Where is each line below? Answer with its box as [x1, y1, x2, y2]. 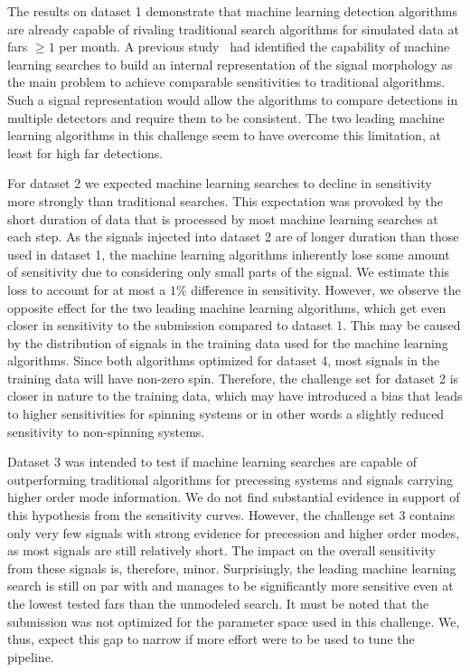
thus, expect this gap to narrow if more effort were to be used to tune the [7, 629, 415, 648]
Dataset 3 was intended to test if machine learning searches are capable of [7, 452, 417, 471]
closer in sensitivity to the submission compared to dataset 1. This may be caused [7, 316, 461, 335]
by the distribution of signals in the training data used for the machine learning [7, 333, 448, 352]
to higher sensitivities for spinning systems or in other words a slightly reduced [7, 404, 445, 423]
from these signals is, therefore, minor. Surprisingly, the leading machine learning [7, 558, 456, 577]
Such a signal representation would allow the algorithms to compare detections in [7, 90, 458, 109]
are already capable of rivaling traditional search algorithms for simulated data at [7, 19, 459, 38]
